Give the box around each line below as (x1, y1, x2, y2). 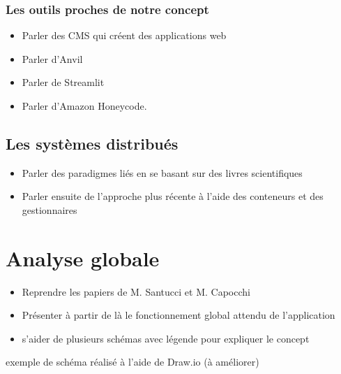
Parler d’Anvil (22, 51, 83, 66)
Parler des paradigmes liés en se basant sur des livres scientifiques (22, 165, 303, 180)
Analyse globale (6, 243, 160, 272)
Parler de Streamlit (22, 75, 105, 89)
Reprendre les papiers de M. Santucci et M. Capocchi (22, 284, 250, 299)
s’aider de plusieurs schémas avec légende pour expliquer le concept (22, 331, 310, 345)
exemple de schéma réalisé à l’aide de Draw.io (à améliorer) (6, 354, 259, 369)
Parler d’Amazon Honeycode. (22, 99, 147, 113)
